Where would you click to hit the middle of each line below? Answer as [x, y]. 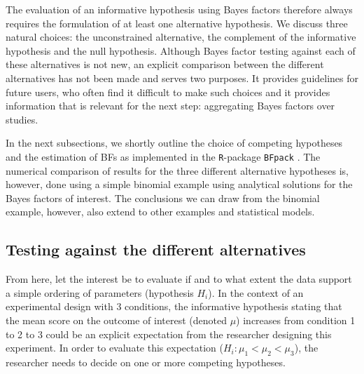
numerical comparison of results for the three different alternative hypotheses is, [177, 170]
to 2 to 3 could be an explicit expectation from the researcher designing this [169, 334]
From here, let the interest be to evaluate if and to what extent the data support [179, 279]
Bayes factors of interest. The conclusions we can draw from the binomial [163, 198]
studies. [22, 119]
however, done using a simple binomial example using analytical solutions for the [179, 184]
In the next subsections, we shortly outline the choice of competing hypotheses [174, 143]
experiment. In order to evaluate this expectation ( [114, 348]
